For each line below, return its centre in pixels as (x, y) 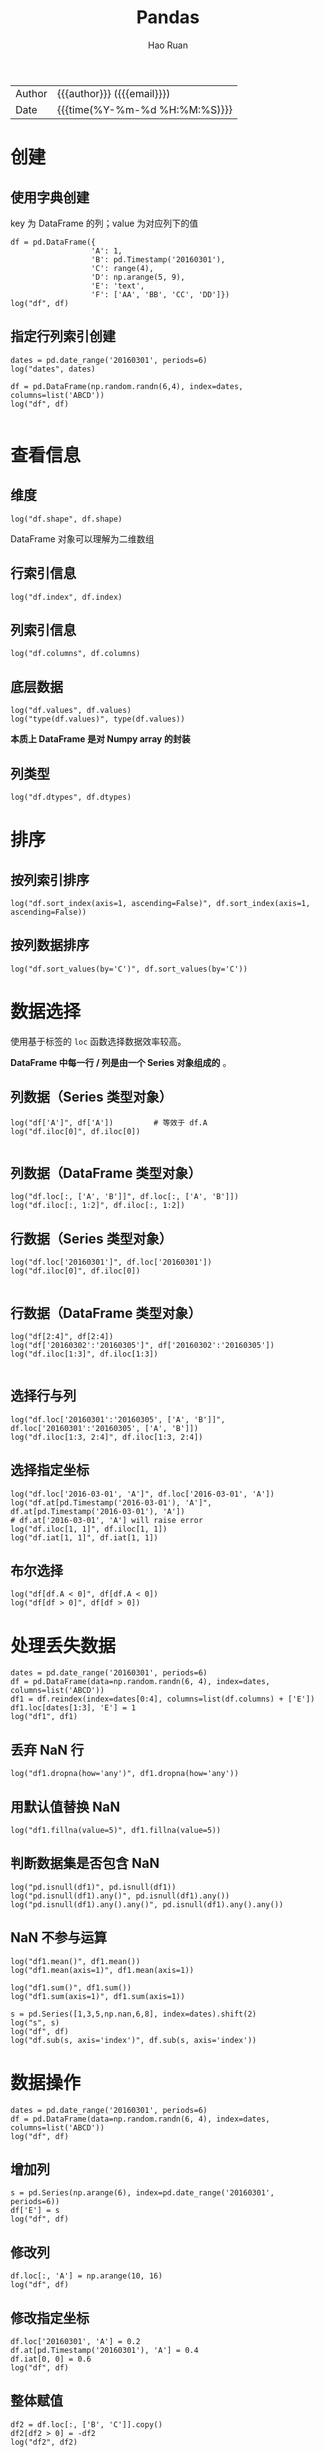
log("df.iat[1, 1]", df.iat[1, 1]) (84, 1537)
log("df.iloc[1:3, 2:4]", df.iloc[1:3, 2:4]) (106, 1437)
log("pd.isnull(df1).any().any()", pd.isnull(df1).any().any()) (147, 1904)
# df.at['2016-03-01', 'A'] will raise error (106, 1520)
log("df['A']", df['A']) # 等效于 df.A (109, 1122)
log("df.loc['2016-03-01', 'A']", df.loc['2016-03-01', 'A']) (142, 1494)
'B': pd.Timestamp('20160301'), (158, 259)
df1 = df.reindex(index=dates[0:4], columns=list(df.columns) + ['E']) (162, 1699)
